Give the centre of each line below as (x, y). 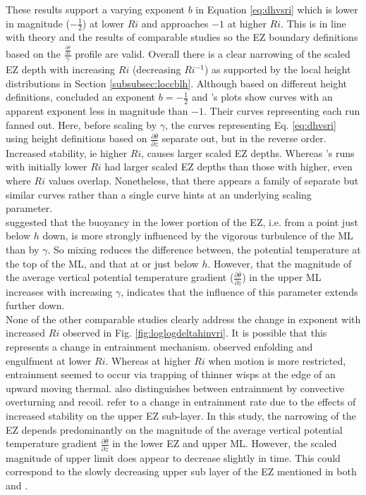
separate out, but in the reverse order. (244, 138)
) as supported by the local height (277, 69)
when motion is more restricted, (277, 360)
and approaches (175, 23)
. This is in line (313, 23)
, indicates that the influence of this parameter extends (239, 291)
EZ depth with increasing (61, 69)
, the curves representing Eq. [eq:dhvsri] (251, 124)
